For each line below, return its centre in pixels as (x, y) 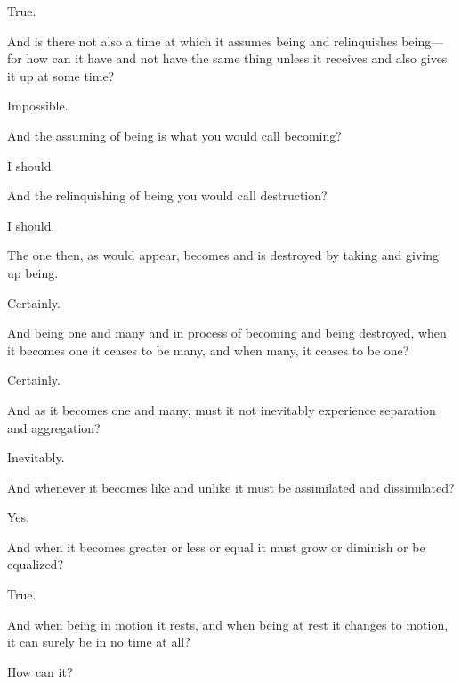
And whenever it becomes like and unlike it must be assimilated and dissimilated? (231, 487)
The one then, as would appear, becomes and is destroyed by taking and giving (223, 255)
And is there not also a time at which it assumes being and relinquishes (202, 41)
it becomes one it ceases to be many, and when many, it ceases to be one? (208, 350)
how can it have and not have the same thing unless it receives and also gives (237, 58)
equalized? (35, 564)
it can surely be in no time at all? (99, 642)
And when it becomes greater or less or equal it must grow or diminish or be (216, 546)
